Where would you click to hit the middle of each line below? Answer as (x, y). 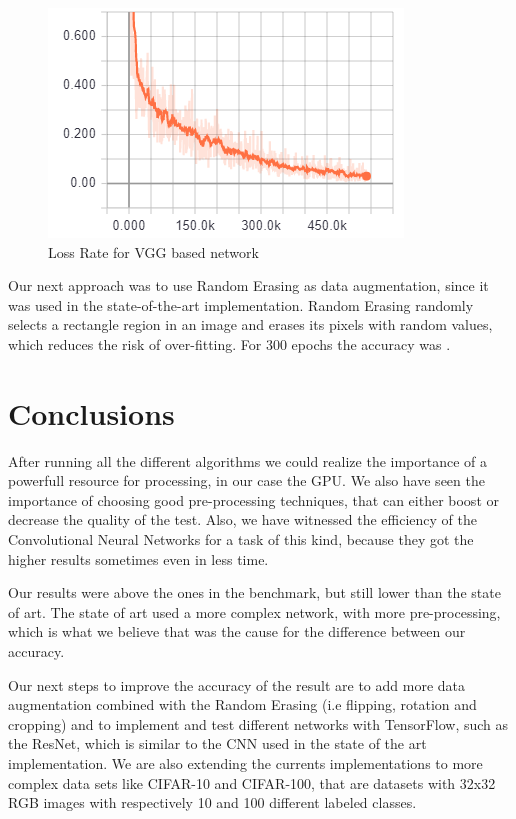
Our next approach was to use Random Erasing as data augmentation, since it (248, 285)
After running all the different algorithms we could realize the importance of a (248, 460)
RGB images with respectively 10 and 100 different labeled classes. (212, 802)
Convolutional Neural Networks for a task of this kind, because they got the (241, 539)
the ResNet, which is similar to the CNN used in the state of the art (217, 743)
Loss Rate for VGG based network (153, 251)
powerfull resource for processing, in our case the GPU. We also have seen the (246, 480)
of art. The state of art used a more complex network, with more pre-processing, (254, 611)
